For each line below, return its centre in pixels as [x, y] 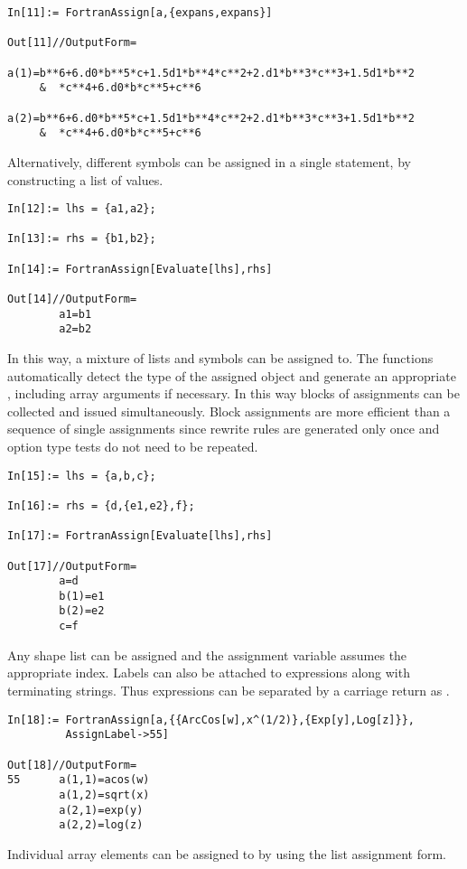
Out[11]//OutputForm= [72, 43]
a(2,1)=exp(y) [101, 810]
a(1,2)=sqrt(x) [104, 794]
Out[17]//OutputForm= [72, 566]
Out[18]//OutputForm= [72, 765]
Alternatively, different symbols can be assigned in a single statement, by [209, 161]
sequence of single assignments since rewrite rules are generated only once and [224, 429]
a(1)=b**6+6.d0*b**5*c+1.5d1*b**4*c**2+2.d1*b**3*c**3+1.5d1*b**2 [211, 73]
